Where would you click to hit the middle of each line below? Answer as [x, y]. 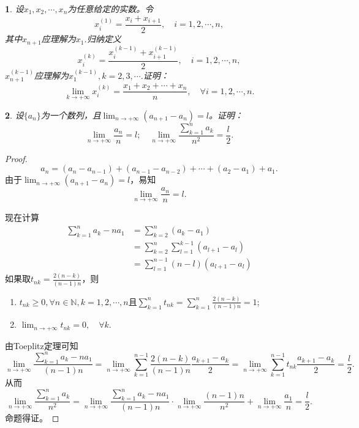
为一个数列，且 [71, 115]
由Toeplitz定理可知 [42, 345]
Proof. [16, 158]
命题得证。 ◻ [32, 418]
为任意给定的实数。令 [111, 9]
